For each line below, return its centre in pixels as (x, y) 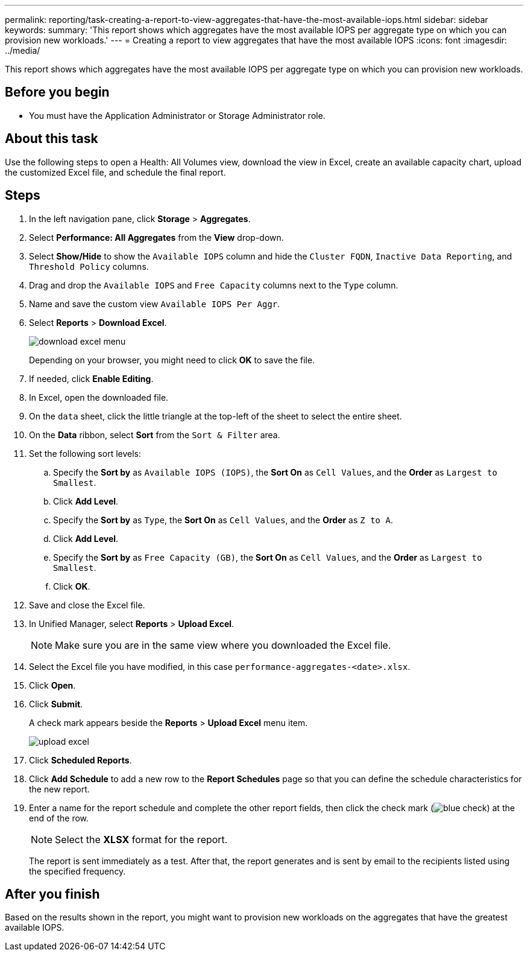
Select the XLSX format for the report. (141, 839)
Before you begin (57, 92)
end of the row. (59, 818)
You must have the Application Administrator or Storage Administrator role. (177, 115)
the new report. (59, 789)
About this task (52, 139)
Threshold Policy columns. (89, 266)
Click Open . (52, 685)
